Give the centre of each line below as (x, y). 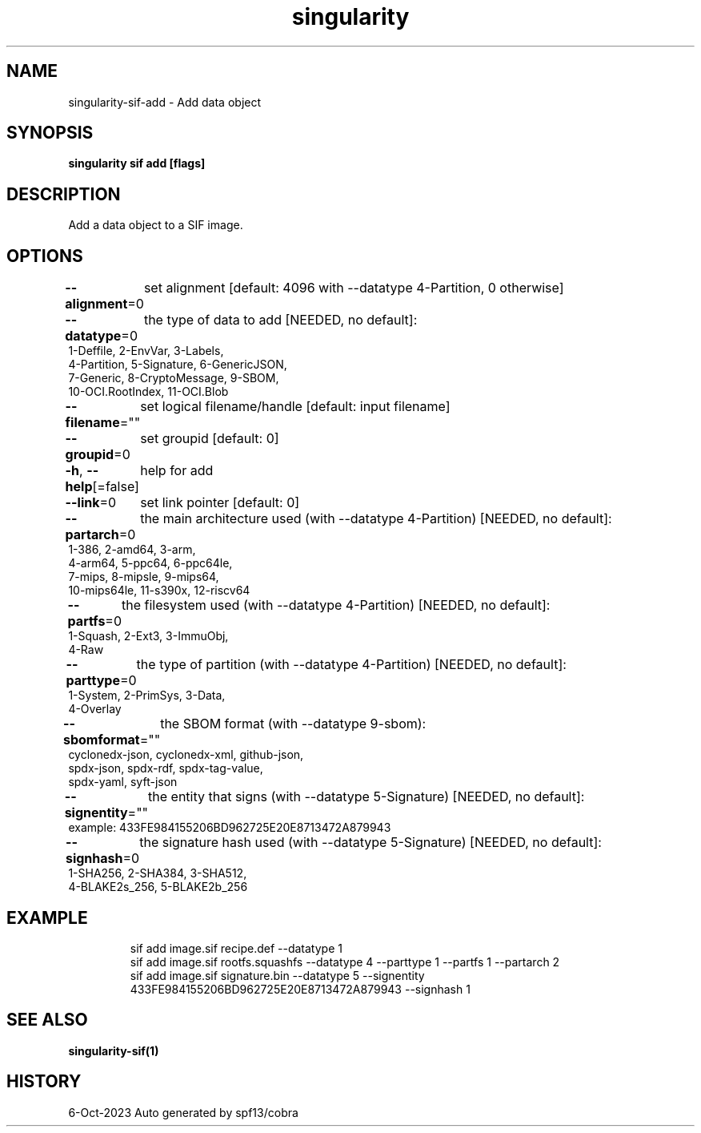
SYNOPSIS (50, 133)
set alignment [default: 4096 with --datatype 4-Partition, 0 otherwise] (354, 288)
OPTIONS (45, 256)
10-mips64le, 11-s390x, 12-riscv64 (159, 591)
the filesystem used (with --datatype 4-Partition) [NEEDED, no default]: (336, 605)
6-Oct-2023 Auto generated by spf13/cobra (183, 1112)
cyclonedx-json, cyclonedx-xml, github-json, (186, 755)
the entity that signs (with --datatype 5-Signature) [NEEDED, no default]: (367, 797)
